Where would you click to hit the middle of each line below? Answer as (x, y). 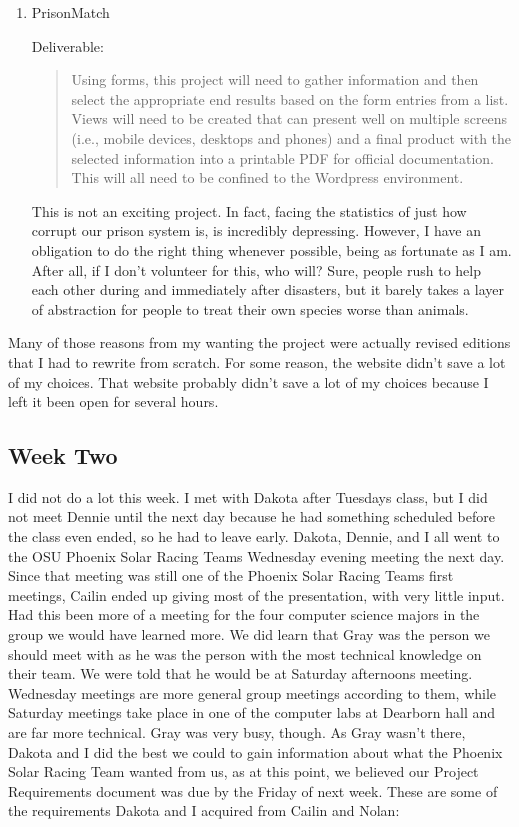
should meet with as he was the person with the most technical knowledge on (245, 653)
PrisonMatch (70, 12)
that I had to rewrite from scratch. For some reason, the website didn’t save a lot (257, 361)
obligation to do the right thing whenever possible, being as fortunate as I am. (271, 249)
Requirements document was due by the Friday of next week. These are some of (253, 790)
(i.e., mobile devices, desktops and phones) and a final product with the (291, 137)
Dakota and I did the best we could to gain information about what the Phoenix (255, 751)
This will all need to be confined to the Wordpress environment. (267, 177)
